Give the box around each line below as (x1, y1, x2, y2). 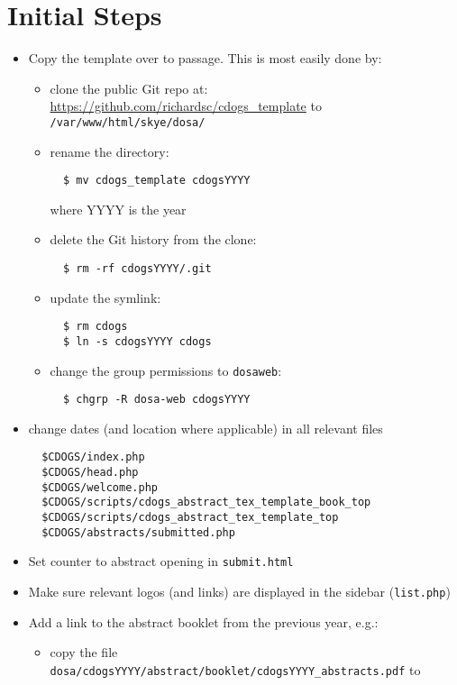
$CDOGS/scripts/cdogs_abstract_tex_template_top (41, 511, 339, 525)
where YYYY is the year (50, 199, 187, 218)
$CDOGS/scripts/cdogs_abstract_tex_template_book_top (41, 496, 371, 509)
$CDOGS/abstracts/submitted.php (41, 525, 235, 539)
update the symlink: (50, 288, 161, 306)
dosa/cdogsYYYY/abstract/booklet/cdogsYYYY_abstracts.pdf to (50, 660, 421, 679)
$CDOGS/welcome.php (41, 480, 158, 494)
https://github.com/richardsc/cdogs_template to (50, 96, 322, 115)
